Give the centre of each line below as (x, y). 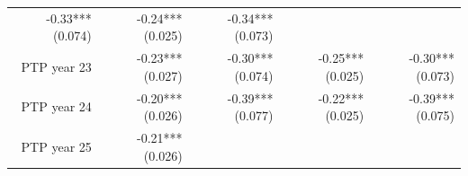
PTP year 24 (56, 106)
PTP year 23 (56, 66)
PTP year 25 (56, 146)
